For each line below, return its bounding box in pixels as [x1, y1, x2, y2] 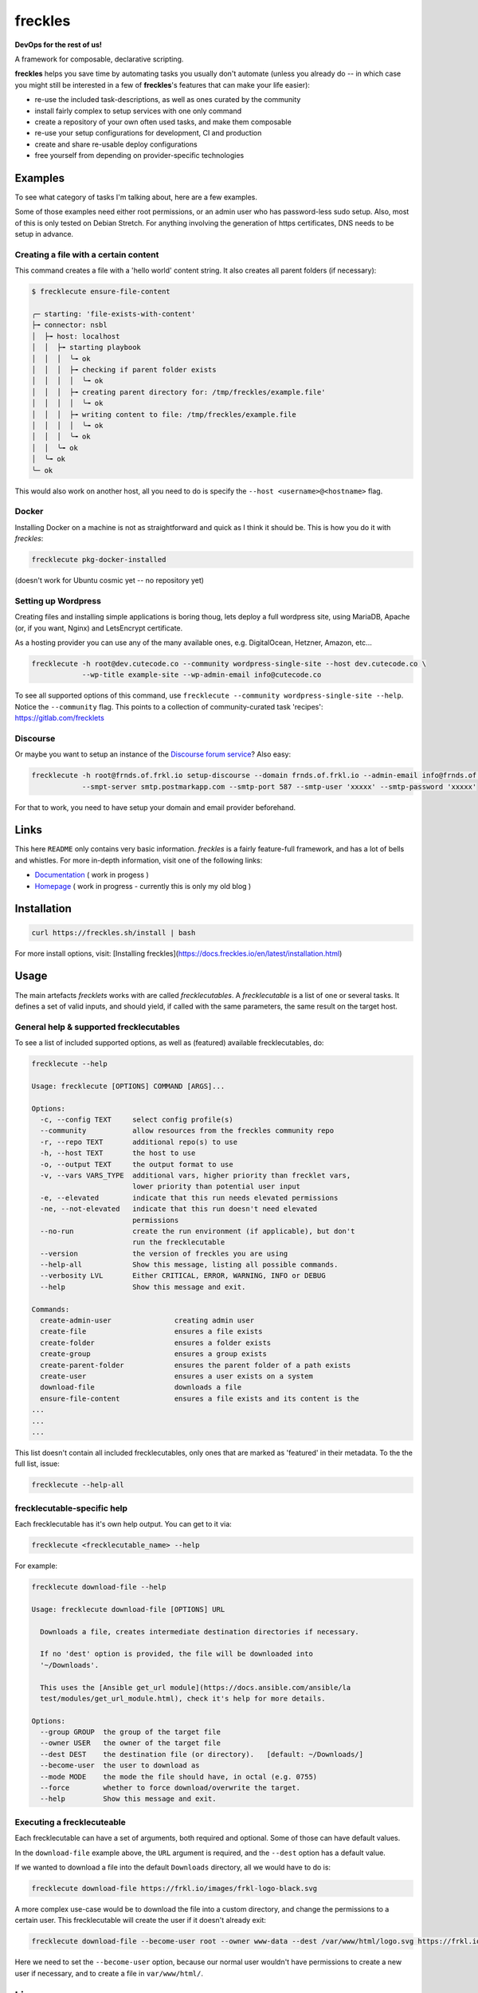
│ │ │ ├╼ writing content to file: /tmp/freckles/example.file [31, 410, 296, 419]
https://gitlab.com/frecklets [14, 713, 105, 723]
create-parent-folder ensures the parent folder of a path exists [40, 1360, 351, 1370]
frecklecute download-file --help [31, 1582, 167, 1591]
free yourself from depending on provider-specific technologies [34, 151, 245, 160]
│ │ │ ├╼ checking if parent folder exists [31, 365, 217, 374]
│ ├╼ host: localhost [31, 332, 120, 340]
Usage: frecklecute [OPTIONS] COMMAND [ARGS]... [31, 1081, 225, 1091]
